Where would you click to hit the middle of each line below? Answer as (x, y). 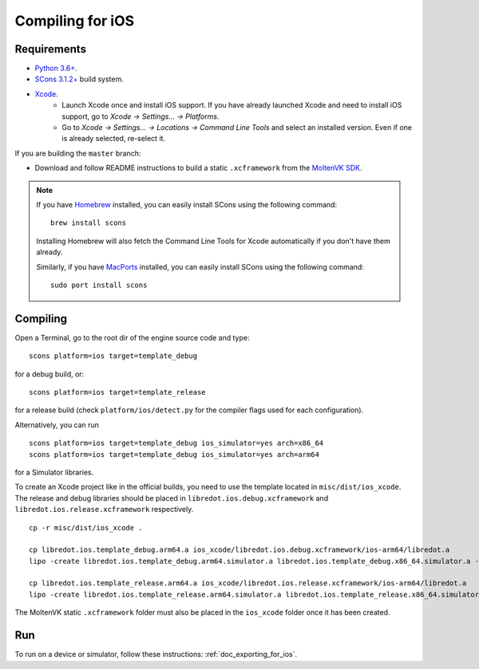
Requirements (51, 49)
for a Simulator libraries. (54, 472)
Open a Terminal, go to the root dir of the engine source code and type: (133, 337)
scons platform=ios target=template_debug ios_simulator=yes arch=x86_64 (176, 443)
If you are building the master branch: (78, 153)
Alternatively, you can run (57, 425)
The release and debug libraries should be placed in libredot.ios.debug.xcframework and (172, 498)
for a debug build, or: (49, 374)
